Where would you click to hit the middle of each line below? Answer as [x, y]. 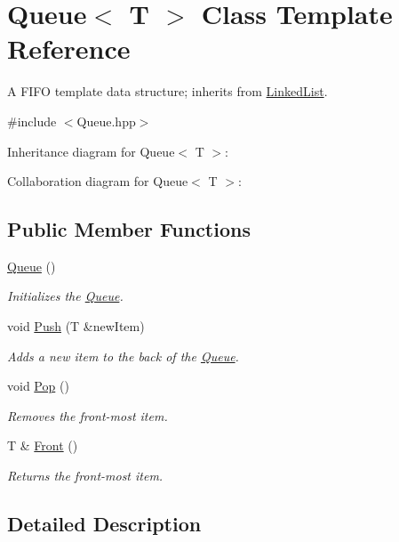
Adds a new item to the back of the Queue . [123, 356]
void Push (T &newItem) [76, 326]
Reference [69, 49]
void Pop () [38, 386]
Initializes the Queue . [65, 296]
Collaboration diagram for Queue [98, 181]
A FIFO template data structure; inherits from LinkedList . [168, 91]
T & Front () [43, 445]
